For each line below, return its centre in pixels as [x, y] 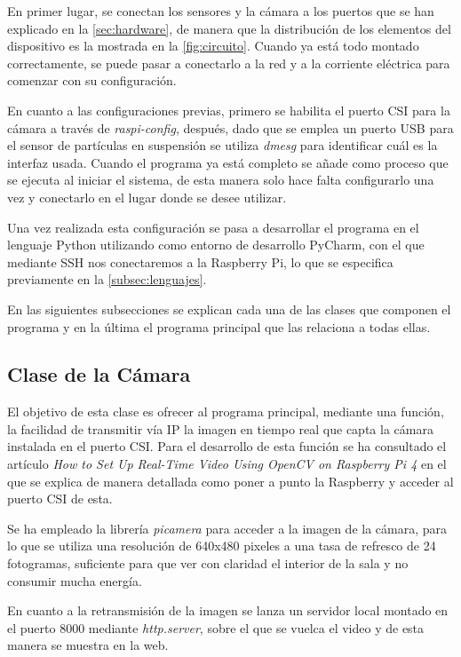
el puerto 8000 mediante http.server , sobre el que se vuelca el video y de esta [216, 627]
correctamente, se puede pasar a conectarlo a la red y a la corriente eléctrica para [229, 63]
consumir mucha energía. [75, 580]
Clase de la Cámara [99, 374]
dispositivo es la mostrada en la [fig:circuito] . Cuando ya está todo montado [213, 46]
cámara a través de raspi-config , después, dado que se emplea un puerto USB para [230, 127]
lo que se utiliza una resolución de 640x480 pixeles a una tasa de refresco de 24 [222, 546]
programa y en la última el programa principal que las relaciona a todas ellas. [219, 326]
